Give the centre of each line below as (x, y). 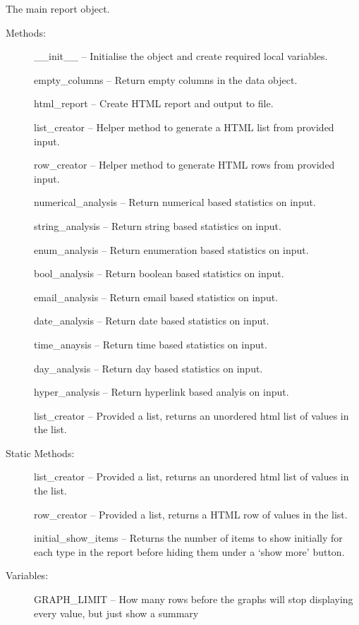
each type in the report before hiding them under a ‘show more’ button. (189, 551)
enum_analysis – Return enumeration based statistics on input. (171, 249)
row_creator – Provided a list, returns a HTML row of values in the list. (191, 514)
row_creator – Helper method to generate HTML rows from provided (184, 165)
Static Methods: (40, 453)
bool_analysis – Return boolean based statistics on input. (159, 273)
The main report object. (58, 8)
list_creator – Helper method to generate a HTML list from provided (184, 127)
